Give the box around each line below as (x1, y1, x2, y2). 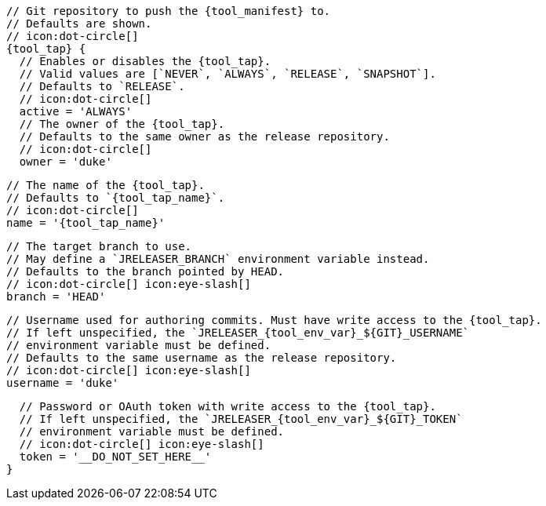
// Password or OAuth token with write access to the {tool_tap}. (19, 400, 436, 413)
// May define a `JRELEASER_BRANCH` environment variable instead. (6, 253, 430, 265)
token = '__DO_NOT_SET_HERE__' (19, 450, 212, 463)
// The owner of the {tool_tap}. (19, 118, 225, 130)
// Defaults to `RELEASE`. (19, 80, 185, 93)
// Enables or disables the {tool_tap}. (19, 55, 271, 67)
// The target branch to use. (6, 240, 192, 253)
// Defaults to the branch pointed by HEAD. (6, 265, 285, 278)
